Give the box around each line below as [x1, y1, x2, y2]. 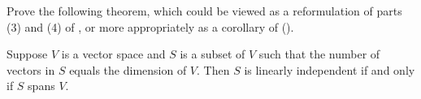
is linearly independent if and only [244, 61, 415, 78]
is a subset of [180, 45, 245, 62]
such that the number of [258, 45, 380, 62]
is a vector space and [61, 45, 166, 62]
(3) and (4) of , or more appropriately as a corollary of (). [7, 18, 294, 35]
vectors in [7, 61, 55, 78]
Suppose [7, 45, 48, 62]
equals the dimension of [69, 61, 187, 78]
